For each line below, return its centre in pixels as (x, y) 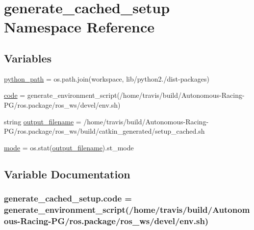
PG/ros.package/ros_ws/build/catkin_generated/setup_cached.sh (104, 131)
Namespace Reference (79, 27)
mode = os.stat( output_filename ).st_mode (69, 147)
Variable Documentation (67, 174)
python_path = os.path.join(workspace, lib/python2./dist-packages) (107, 78)
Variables (28, 58)
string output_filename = (43, 121)
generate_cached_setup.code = (68, 198)
